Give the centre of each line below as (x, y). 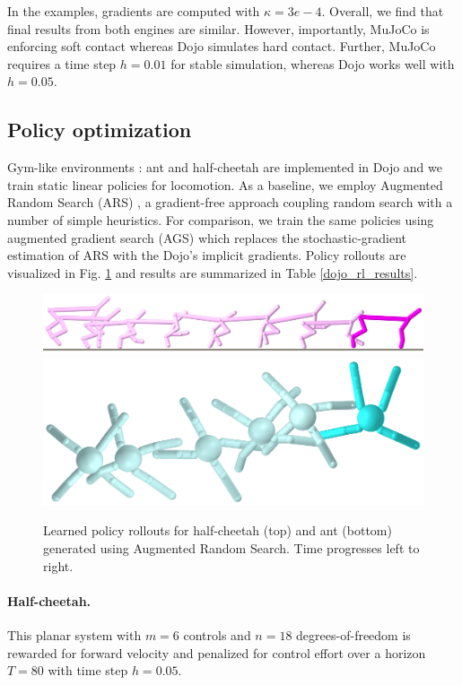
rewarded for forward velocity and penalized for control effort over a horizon (217, 652)
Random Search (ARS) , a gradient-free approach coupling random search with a (230, 202)
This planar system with (74, 634)
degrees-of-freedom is (353, 634)
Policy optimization (100, 130)
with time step (88, 670)
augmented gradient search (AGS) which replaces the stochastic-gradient (207, 237)
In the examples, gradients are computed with (134, 11)
